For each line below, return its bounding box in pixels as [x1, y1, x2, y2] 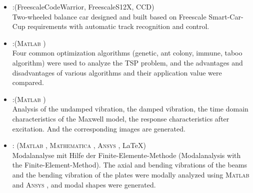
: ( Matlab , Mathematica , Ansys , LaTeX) [12, 140, 146, 150]
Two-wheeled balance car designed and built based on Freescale [12, 11, 206, 21]
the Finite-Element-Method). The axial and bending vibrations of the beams [12, 159, 247, 170]
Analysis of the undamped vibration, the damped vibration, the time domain [12, 103, 248, 114]
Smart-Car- [208, 11, 243, 21]
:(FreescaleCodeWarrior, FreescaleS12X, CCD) [12, 1, 154, 11]
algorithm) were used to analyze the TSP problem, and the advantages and [12, 57, 243, 67]
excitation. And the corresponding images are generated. [12, 123, 185, 133]
